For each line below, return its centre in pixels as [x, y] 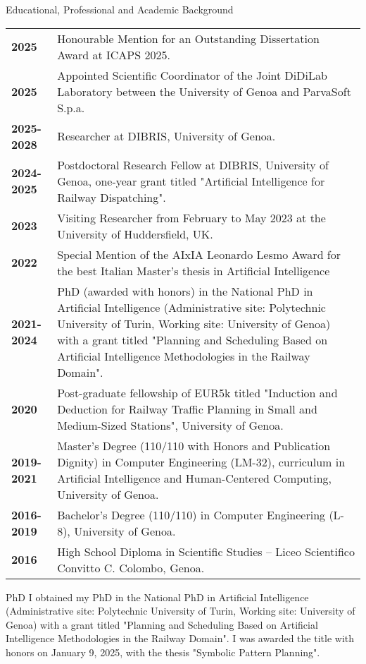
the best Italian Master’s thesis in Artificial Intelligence [194, 270]
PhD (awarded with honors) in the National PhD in [185, 291]
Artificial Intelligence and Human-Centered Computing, [195, 478]
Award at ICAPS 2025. [114, 54]
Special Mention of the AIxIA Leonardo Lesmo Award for [199, 254]
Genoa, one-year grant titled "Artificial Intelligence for [191, 181]
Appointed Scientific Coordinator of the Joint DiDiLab [192, 75]
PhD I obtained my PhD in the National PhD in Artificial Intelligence [157, 597]
